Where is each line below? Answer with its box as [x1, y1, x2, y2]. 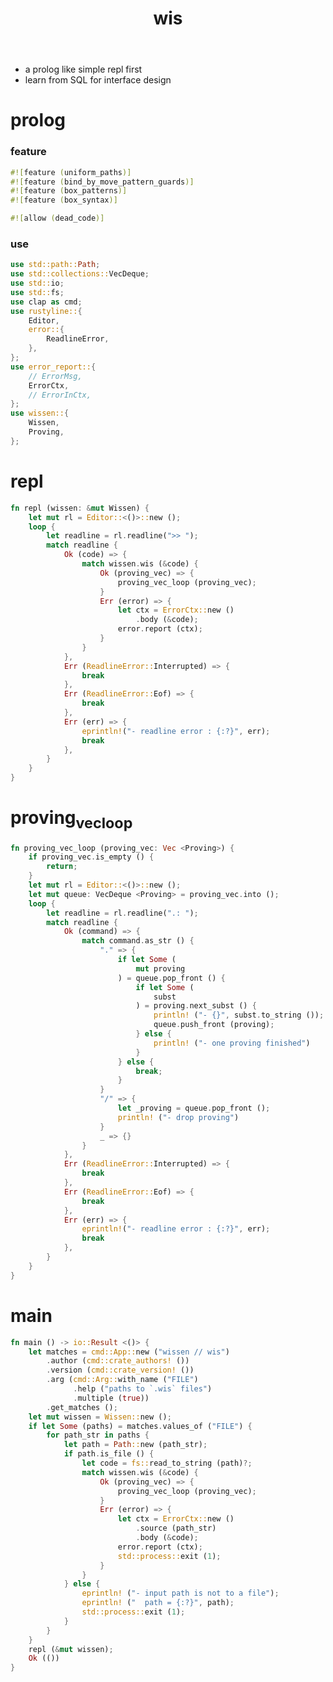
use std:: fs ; [10, 287, 65, 297]
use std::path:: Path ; [10, 260, 101, 270]
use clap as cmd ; [10, 297, 83, 307]
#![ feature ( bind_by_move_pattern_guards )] [10, 177, 195, 187]
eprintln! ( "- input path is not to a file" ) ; [81, 1588, 280, 1599]
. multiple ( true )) [73, 1393, 150, 1403]
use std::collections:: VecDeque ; [10, 269, 150, 279]
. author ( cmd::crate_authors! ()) [46, 1356, 190, 1366]
